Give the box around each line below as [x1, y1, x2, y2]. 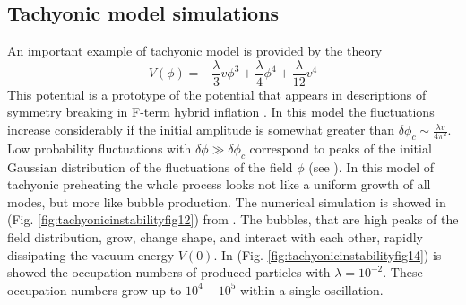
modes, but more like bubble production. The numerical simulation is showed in [7, 192, 446, 211]
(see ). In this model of [308, 157, 435, 176]
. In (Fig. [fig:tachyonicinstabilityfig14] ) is [213, 245, 442, 264]
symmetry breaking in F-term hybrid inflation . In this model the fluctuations [7, 102, 435, 121]
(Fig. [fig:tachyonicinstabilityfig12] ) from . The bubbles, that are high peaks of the [7, 210, 459, 229]
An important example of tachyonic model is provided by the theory [7, 41, 383, 60]
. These [383, 263, 423, 282]
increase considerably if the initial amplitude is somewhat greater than [7, 120, 395, 139]
